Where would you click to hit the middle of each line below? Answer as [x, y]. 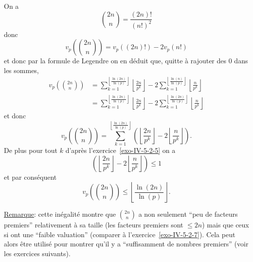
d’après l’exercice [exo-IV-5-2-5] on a [120, 150]
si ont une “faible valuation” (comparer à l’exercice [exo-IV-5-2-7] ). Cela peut [120, 234]
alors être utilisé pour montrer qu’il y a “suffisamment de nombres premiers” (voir [126, 244]
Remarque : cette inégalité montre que [60, 214]
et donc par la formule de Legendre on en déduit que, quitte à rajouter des [115, 61]
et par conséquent [30, 177]
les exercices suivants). [37, 253]
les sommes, [21, 70]
